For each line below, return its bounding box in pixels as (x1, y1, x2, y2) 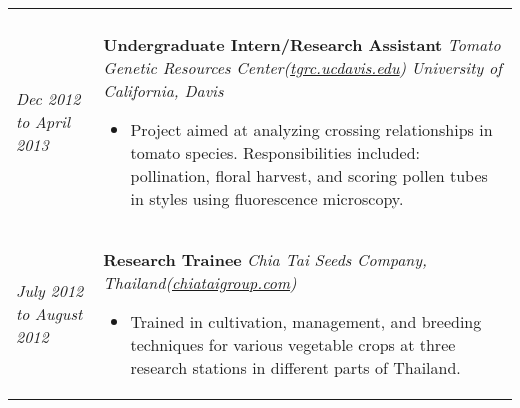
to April (16, 110, 71, 133)
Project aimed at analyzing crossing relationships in (130, 118, 493, 141)
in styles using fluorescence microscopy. (130, 187, 404, 210)
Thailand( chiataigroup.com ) (103, 271, 297, 294)
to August (16, 302, 83, 325)
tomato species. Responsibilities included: (130, 141, 421, 164)
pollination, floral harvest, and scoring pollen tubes (130, 164, 488, 187)
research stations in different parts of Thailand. (130, 356, 461, 379)
